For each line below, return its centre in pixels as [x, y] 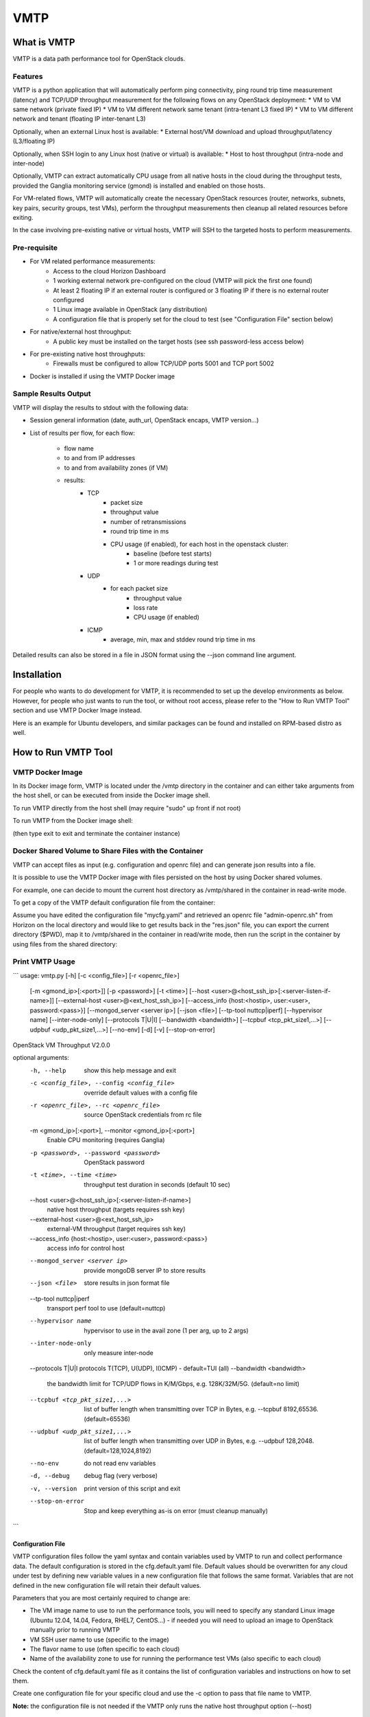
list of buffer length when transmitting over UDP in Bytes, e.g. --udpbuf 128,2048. [199, 1441]
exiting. [23, 217]
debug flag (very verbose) [121, 1476]
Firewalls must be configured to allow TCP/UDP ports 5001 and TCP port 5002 [163, 363]
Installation [37, 675]
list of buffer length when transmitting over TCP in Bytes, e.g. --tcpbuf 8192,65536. [201, 1409]
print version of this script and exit [132, 1488]
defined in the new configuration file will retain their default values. [107, 1585]
